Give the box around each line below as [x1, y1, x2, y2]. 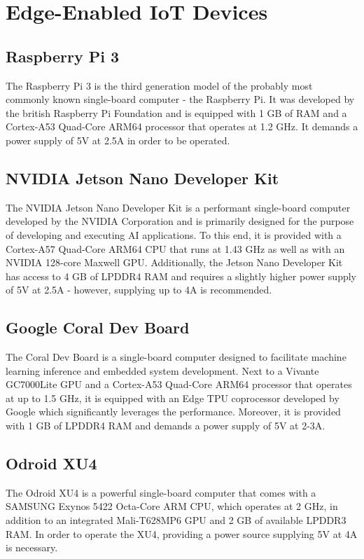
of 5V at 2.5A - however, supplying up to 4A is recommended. [6, 282, 272, 297]
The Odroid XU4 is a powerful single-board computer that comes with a [6, 485, 316, 499]
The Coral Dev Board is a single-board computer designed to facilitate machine [6, 350, 346, 364]
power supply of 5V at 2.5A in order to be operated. [6, 132, 230, 147]
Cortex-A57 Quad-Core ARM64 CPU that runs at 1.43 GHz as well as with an [6, 241, 345, 256]
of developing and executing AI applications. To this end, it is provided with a [6, 227, 342, 242]
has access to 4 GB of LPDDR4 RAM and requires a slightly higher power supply [6, 268, 357, 283]
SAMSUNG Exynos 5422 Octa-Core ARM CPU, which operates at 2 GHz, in [6, 499, 338, 513]
